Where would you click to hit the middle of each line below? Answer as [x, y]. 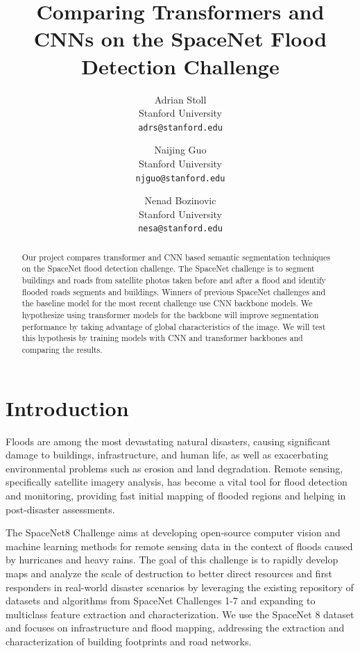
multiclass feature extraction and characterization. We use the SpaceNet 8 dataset [180, 614]
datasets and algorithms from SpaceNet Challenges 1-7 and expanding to [161, 601]
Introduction [67, 407]
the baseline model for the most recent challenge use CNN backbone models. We [167, 303]
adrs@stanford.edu [180, 127]
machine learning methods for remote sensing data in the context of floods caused [179, 546]
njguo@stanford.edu [180, 178]
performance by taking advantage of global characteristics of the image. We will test [174, 326]
